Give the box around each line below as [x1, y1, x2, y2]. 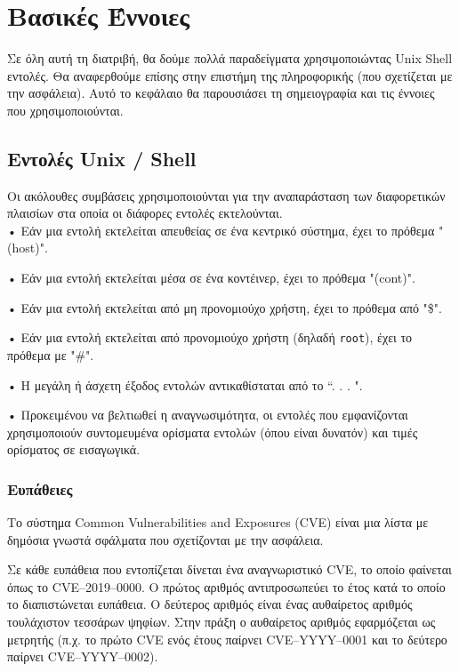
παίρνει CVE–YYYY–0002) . [7, 647, 158, 666]
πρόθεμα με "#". [7, 345, 94, 364]
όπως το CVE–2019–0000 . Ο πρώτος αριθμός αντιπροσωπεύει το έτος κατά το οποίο [7, 577, 446, 596]
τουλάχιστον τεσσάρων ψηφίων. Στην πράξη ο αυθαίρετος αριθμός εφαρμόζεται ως [7, 612, 436, 631]
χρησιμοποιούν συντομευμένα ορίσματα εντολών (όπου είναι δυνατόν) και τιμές [7, 422, 418, 441]
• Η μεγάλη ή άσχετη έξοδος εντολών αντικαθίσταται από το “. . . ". [7, 375, 363, 394]
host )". [12, 238, 48, 257]
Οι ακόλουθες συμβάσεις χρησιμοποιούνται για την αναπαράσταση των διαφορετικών [7, 186, 446, 204]
